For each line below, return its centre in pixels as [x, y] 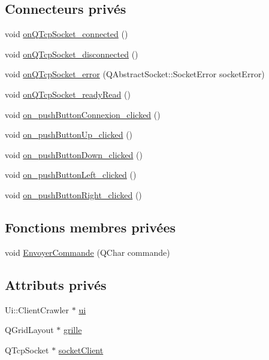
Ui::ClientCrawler [37, 309]
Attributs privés [56, 284]
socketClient [81, 350]
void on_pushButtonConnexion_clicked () [83, 114]
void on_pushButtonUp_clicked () [69, 134]
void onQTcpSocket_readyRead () [68, 94]
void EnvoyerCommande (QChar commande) [87, 252]
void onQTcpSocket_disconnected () [72, 54]
